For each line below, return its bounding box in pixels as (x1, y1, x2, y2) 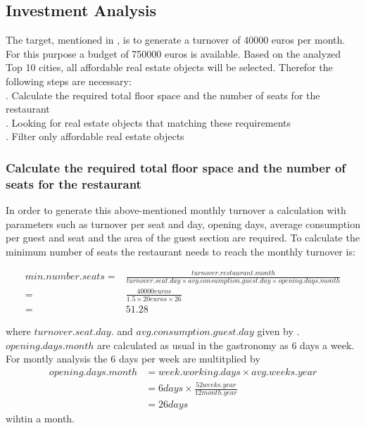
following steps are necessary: (6, 73, 132, 88)
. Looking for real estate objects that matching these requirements (6, 115, 291, 130)
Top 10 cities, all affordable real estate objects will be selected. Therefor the (6, 60, 333, 75)
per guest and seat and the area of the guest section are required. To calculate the (6, 230, 360, 245)
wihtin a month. (6, 411, 75, 426)
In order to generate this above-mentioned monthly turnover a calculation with (6, 203, 346, 218)
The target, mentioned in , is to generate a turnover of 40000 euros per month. (6, 32, 346, 47)
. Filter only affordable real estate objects (6, 129, 184, 144)
